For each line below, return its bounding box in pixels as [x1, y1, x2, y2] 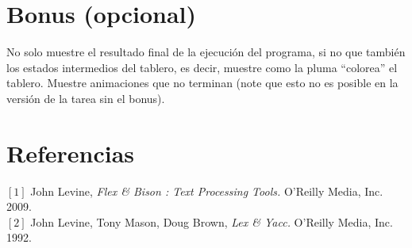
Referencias [6, 136, 135, 169]
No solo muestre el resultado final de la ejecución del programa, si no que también [6, 44, 406, 60]
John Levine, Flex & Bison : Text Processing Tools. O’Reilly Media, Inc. [30, 182, 383, 199]
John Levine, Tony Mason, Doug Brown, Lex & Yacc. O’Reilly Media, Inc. [30, 213, 393, 230]
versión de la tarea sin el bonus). [6, 90, 165, 106]
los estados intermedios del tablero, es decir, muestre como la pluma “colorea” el [6, 59, 398, 75]
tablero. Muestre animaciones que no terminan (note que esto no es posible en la [6, 74, 399, 91]
